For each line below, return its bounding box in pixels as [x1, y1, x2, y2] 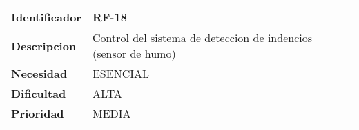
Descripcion [11, 37, 77, 54]
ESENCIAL [92, 65, 149, 81]
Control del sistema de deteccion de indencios [92, 30, 313, 45]
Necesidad [11, 65, 68, 81]
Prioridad [11, 105, 64, 121]
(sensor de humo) [92, 45, 176, 61]
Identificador [11, 9, 81, 25]
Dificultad [11, 85, 66, 101]
